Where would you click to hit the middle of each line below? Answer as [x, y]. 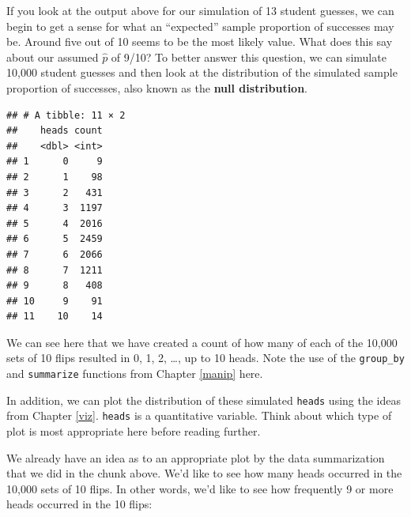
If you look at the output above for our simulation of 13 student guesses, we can [200, 10]
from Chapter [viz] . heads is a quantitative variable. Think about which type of [199, 415]
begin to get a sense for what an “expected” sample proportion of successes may [200, 26]
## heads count [55, 131]
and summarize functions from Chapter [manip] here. [135, 374]
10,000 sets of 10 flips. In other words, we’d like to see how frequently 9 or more [200, 488]
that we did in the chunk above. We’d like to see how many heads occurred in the [204, 473]
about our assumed [53, 57]
